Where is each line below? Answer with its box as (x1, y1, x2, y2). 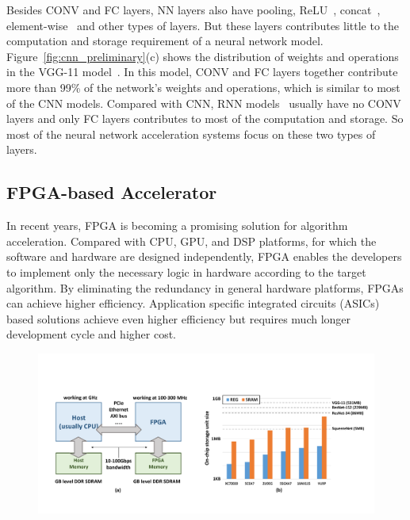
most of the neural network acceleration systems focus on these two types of (6, 125, 376, 142)
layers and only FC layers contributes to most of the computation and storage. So (6, 110, 404, 127)
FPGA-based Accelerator (6, 180, 217, 205)
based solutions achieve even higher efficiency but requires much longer (6, 310, 351, 327)
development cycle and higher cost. (6, 326, 176, 342)
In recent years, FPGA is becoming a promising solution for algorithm (6, 217, 348, 234)
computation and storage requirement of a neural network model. (6, 32, 324, 49)
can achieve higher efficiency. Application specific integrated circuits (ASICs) (6, 295, 380, 312)
